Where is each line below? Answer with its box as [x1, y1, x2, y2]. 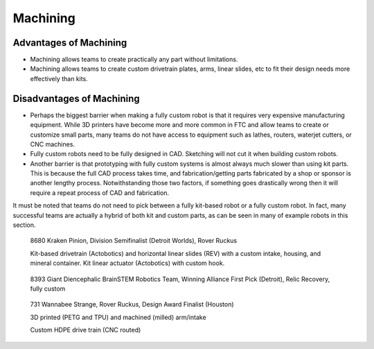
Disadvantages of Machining [12, 92, 140, 104]
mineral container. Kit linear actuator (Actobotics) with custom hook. [30, 259, 225, 267]
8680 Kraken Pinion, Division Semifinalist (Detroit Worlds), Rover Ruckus [30, 237, 238, 245]
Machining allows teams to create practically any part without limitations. [30, 56, 238, 64]
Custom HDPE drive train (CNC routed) [30, 326, 141, 334]
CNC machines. [30, 139, 75, 148]
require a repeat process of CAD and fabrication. [30, 188, 170, 197]
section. [12, 221, 36, 229]
